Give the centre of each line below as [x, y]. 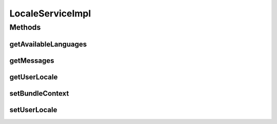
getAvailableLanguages [48, 44]
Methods [25, 27]
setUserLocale [33, 110]
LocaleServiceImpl [50, 13]
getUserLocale [34, 77]
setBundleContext [39, 93]
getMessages [32, 60]
